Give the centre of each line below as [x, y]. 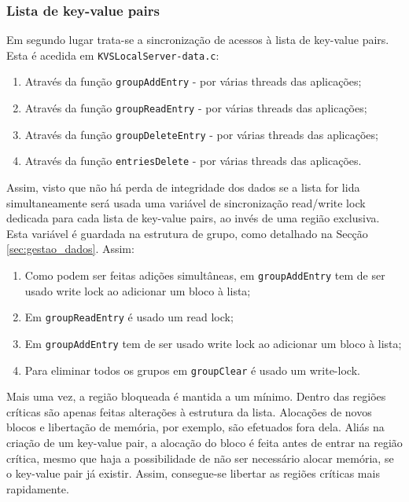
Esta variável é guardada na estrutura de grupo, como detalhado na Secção [187, 233]
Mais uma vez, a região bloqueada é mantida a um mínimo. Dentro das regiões [196, 396]
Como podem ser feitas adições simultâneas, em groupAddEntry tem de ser [205, 275]
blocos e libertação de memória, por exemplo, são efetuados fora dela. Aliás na [195, 427]
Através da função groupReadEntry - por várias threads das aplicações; [196, 108]
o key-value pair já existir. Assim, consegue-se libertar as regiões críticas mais [193, 473]
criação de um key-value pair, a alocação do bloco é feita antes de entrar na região [204, 443]
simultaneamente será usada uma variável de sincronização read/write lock [186, 202]
